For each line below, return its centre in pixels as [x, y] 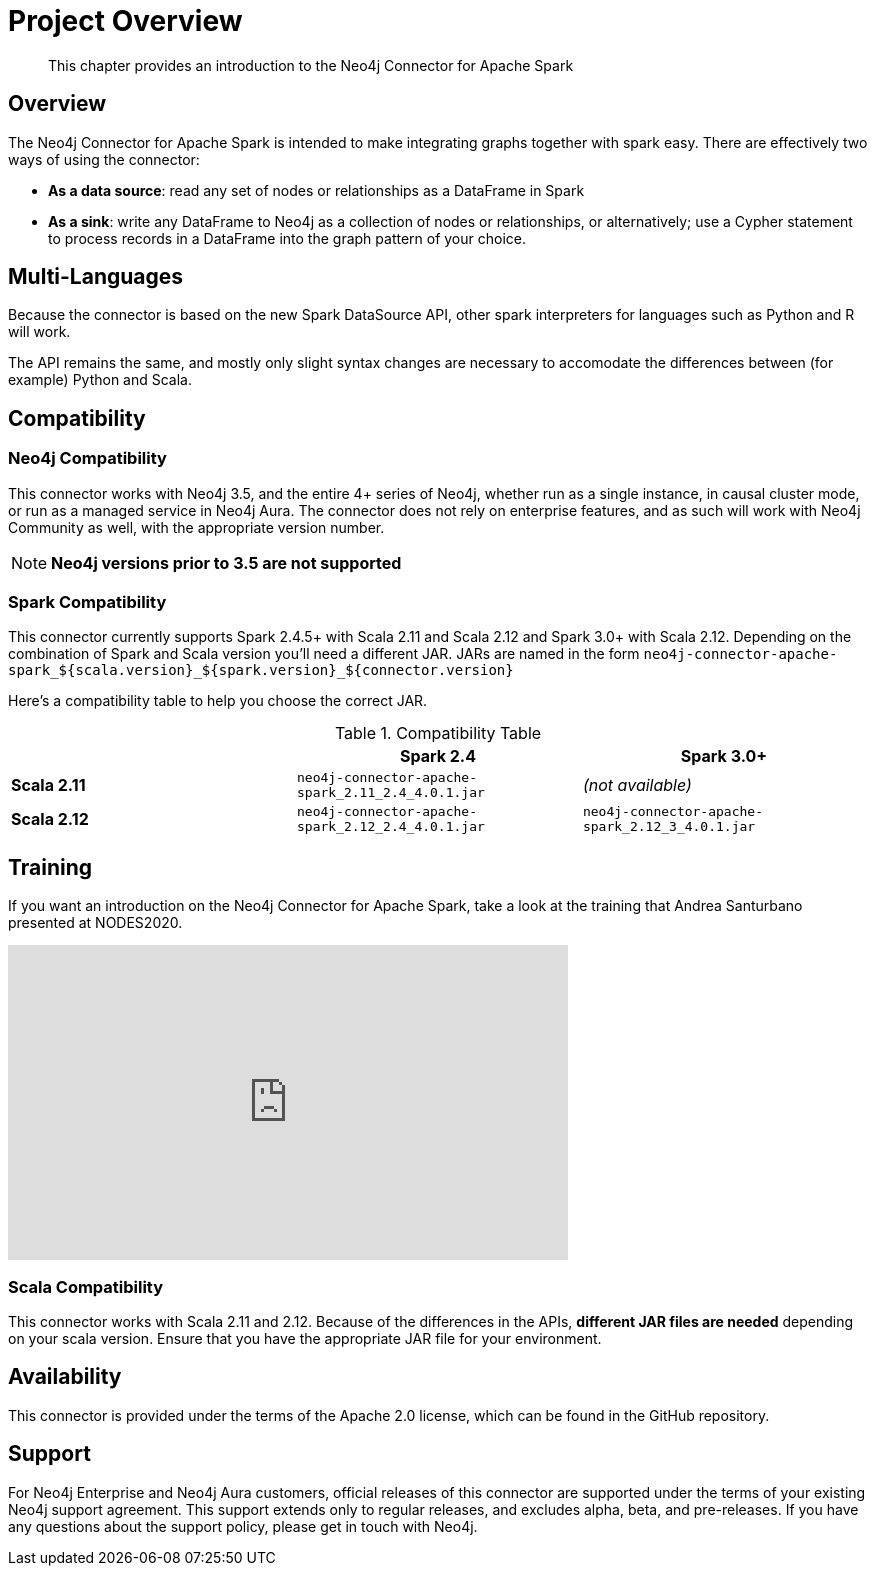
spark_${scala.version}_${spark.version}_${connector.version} [261, 670]
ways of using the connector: [104, 159]
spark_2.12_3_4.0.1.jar [669, 827]
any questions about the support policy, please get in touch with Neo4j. [243, 1526]
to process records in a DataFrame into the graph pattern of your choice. [287, 238]
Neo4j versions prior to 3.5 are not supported [226, 562]
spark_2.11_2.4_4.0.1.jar [390, 793]
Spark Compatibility [87, 602]
